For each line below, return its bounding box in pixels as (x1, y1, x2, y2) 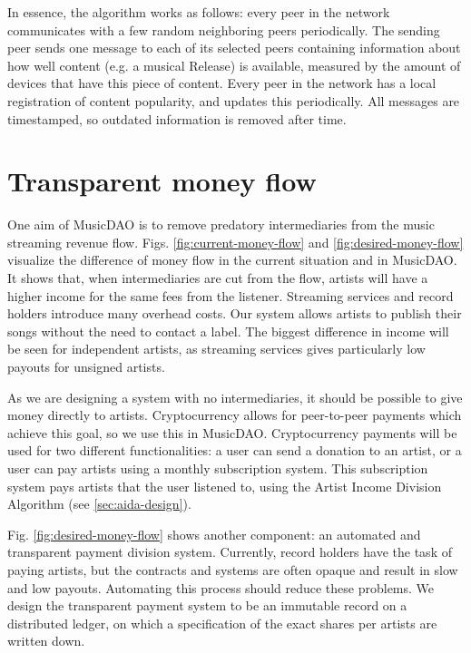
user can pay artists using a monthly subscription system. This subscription (7, 459, 428, 477)
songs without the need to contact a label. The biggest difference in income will (7, 321, 449, 340)
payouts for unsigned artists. (7, 357, 165, 376)
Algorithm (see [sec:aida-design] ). (7, 494, 191, 513)
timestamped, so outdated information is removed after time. (7, 109, 347, 128)
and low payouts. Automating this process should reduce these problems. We (7, 578, 435, 597)
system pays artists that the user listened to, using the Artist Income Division (7, 476, 442, 495)
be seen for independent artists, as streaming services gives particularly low (7, 339, 426, 358)
